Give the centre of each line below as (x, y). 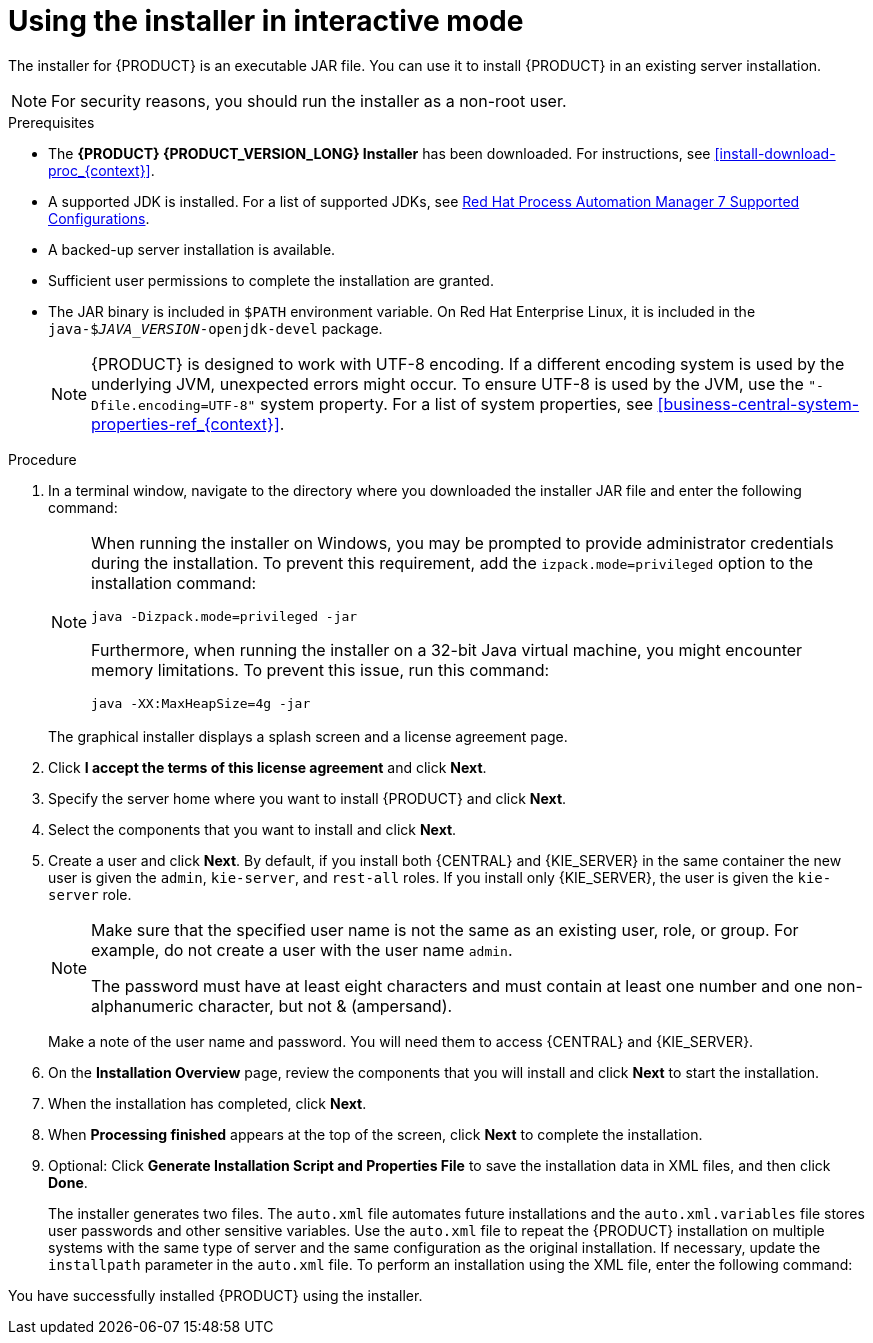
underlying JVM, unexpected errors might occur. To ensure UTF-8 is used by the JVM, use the (447, 383)
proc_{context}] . (101, 170)
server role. (90, 894)
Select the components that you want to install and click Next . (252, 829)
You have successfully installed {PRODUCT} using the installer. (215, 1295)
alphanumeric (142, 1005)
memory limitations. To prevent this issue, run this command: (320, 669)
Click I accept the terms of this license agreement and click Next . (267, 767)
